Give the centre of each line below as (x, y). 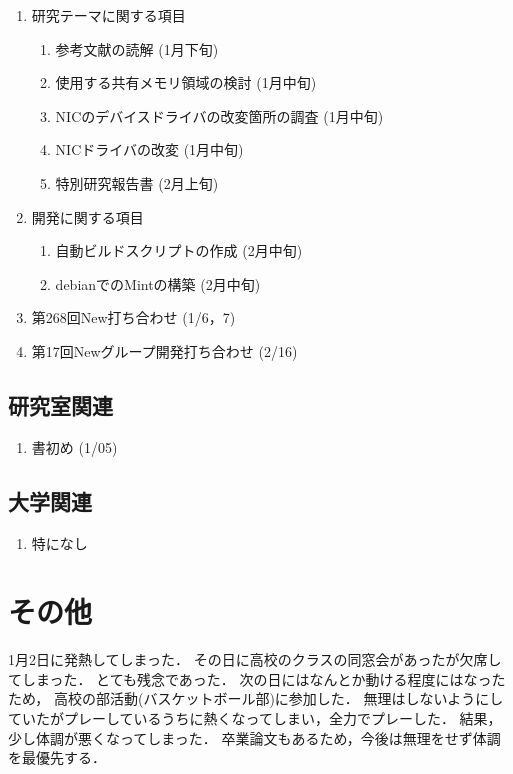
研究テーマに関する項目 (108, 15)
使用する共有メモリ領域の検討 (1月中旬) (186, 82)
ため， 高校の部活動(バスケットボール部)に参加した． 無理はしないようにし (256, 698)
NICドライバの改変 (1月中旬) (149, 149)
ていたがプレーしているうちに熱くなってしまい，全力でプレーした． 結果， (255, 718)
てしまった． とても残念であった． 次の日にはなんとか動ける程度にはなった (257, 678)
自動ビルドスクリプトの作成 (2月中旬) (179, 250)
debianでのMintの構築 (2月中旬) (158, 283)
